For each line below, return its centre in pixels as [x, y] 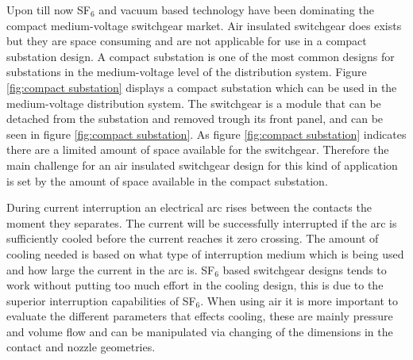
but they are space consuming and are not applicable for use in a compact [187, 41]
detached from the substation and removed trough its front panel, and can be [195, 119]
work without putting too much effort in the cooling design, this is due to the [195, 285]
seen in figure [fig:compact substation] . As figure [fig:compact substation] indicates [206, 134]
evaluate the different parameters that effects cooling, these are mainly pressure [200, 316]
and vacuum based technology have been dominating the [236, 10]
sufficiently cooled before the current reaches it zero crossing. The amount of [193, 238]
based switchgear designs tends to [305, 269]
